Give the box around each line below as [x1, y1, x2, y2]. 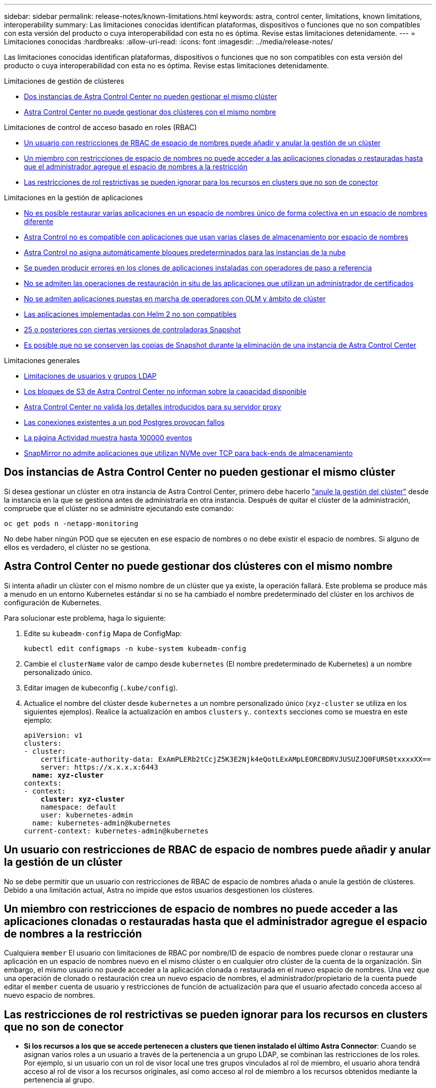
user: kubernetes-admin [40, 811, 133, 819]
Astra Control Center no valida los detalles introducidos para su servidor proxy [24, 403, 281, 411]
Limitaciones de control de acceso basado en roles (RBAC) [4, 123, 197, 132]
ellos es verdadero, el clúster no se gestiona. [4, 543, 151, 551]
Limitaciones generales [4, 356, 80, 365]
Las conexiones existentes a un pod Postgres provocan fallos [24, 418, 225, 426]
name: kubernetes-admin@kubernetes [32, 818, 171, 827]
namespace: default [40, 803, 116, 811]
